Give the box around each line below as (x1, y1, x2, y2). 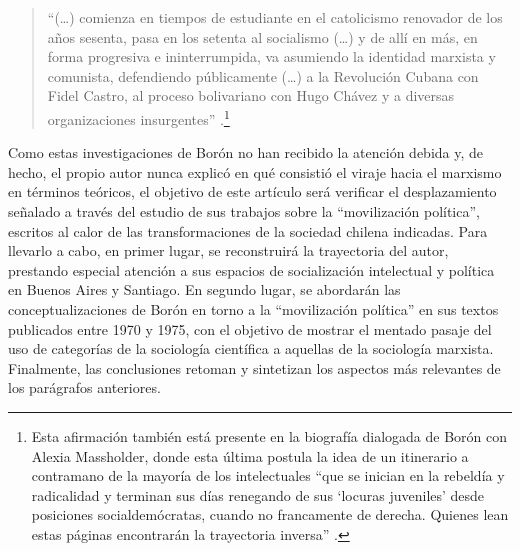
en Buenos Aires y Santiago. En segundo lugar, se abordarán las (8, 279, 401, 300)
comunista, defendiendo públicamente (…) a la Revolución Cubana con (47, 65, 479, 86)
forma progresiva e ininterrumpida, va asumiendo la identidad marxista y (47, 46, 496, 67)
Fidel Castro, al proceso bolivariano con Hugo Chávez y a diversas (47, 85, 455, 106)
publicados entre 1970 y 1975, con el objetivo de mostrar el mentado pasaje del (8, 318, 492, 339)
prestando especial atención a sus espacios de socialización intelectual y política (8, 259, 495, 280)
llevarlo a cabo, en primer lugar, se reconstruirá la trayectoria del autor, (8, 240, 449, 261)
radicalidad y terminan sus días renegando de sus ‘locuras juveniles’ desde (31, 484, 485, 505)
